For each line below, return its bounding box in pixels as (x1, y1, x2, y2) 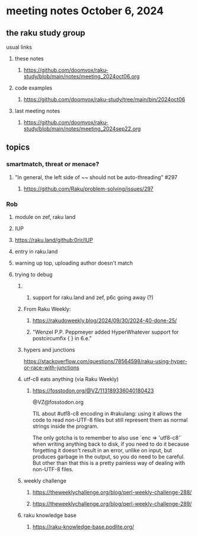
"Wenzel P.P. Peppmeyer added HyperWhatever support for (32, 328, 179, 335)
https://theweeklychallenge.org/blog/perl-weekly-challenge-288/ (32, 489, 192, 496)
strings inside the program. (32, 423, 99, 430)
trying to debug (14, 271, 53, 278)
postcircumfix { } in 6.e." (32, 334, 92, 342)
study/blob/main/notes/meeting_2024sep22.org (23, 125, 141, 132)
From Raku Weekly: (23, 305, 71, 312)
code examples (14, 84, 52, 91)
